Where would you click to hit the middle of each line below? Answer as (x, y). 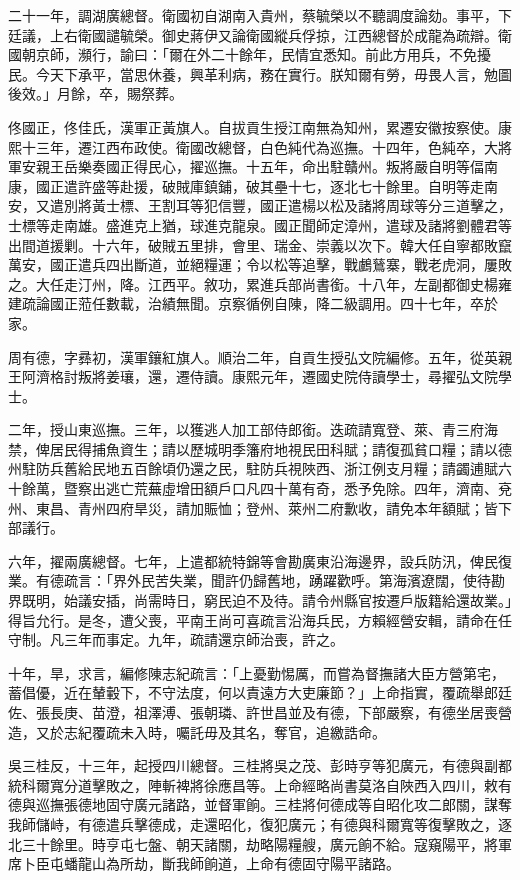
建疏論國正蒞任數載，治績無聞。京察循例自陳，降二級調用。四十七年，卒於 (253, 303)
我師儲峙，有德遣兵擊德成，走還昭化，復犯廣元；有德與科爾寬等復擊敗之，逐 (260, 823)
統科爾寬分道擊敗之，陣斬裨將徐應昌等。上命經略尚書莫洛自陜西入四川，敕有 (260, 784)
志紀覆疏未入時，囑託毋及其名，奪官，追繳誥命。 (224, 731)
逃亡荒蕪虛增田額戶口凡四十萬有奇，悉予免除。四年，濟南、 (301, 488)
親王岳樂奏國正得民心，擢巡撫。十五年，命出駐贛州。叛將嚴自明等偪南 (266, 166)
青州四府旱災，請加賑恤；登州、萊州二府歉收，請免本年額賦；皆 (287, 507)
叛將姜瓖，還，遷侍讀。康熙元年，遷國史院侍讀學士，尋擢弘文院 (287, 376)
